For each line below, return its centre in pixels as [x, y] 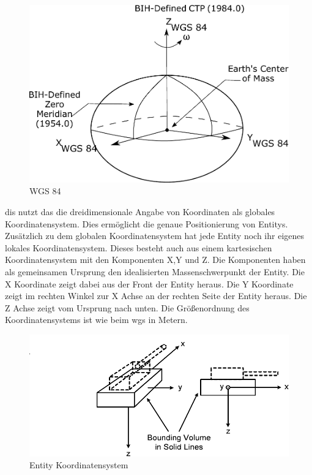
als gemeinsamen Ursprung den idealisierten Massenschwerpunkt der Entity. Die [155, 271]
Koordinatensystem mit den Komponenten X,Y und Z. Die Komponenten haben [155, 260]
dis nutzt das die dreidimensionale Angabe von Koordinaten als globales [140, 211]
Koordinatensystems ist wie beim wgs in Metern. [96, 320]
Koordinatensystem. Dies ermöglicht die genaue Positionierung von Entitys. [147, 223]
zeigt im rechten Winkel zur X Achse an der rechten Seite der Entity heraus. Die [156, 296]
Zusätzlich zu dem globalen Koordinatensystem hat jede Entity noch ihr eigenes [155, 236]
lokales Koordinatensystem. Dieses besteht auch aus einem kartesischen [139, 247]
